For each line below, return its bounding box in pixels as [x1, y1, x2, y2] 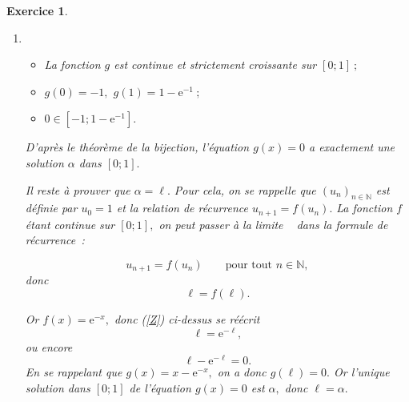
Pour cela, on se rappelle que [174, 181, 316, 198]
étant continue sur [25, 215, 115, 232]
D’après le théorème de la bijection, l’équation [25, 139, 250, 155]
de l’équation [129, 379, 191, 396]
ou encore [25, 338, 73, 355]
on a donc [217, 364, 267, 380]
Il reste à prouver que [25, 181, 130, 198]
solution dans [25, 379, 90, 396]
